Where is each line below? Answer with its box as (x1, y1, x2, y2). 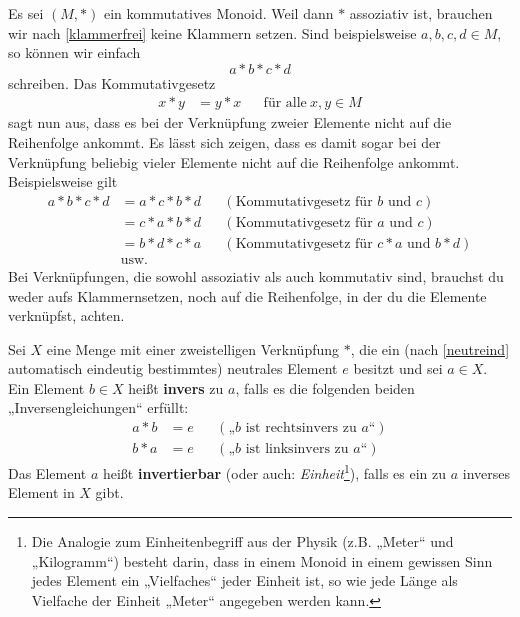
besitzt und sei (353, 358, 443, 379)
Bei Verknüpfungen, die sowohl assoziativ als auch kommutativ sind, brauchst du (8, 265, 504, 286)
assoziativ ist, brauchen (349, 3, 493, 23)
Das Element (8, 462, 87, 483)
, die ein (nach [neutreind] (350, 338, 510, 359)
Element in (8, 482, 75, 503)
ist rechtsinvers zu (245, 421, 357, 436)
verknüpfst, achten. (8, 305, 125, 326)
